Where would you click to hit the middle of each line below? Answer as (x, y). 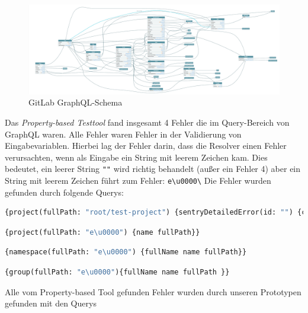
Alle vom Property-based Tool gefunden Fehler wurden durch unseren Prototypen (153, 291)
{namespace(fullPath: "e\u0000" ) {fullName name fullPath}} (126, 252)
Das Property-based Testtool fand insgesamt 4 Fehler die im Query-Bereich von (147, 122)
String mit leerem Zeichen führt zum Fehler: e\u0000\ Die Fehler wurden (138, 180)
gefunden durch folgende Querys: (64, 192)
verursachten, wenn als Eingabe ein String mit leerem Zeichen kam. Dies (136, 157)
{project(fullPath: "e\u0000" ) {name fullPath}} (102, 232)
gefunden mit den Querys (51, 303)
